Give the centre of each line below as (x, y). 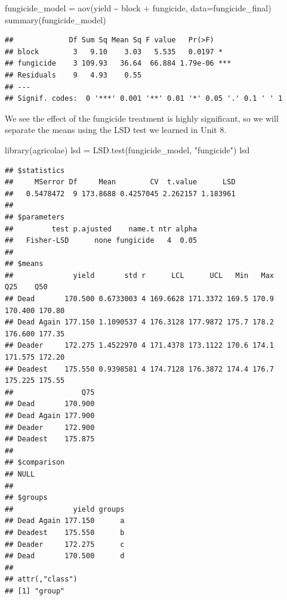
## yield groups (65, 509)
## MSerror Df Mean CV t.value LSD (120, 182)
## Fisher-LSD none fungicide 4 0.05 (101, 241)
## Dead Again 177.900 (50, 416)
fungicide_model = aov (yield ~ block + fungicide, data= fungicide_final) (138, 8)
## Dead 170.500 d (65, 556)
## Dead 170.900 (50, 404)
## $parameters (35, 217)
